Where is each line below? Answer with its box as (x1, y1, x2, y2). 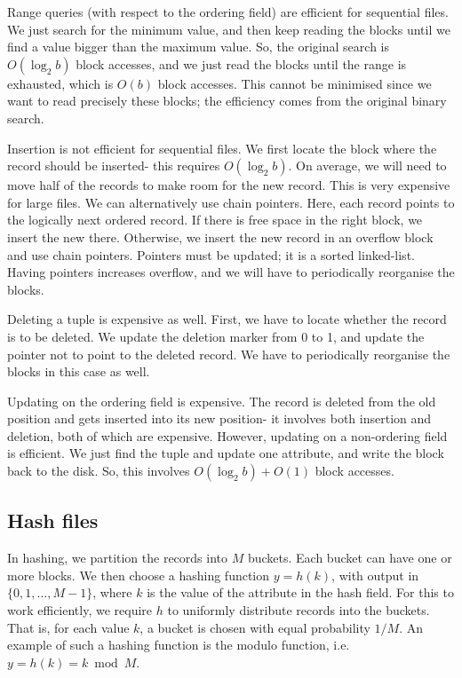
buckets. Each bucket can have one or (247, 548, 452, 567)
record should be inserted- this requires (7, 156, 220, 175)
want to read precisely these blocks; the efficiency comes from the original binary (7, 91, 447, 110)
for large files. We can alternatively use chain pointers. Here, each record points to (7, 193, 455, 211)
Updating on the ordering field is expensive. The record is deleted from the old (7, 391, 436, 410)
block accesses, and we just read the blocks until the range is (76, 54, 407, 73)
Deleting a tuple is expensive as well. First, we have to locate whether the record (7, 310, 447, 328)
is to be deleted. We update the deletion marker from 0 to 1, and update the (7, 327, 425, 345)
